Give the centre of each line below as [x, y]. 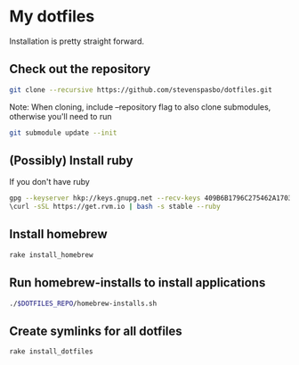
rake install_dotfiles [51, 352]
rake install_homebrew [51, 255]
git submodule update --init [63, 133]
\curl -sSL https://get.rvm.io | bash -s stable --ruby [115, 207]
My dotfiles [52, 17]
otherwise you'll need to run [61, 116]
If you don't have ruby [50, 182]
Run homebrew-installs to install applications [137, 283]
